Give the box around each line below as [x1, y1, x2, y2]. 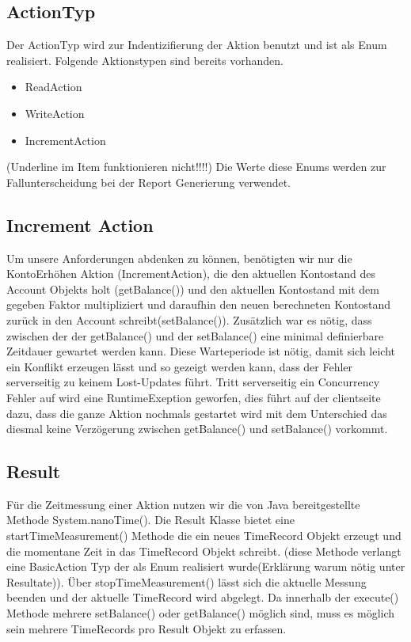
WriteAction [25, 104, 85, 121]
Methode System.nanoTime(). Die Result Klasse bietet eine [6, 511, 295, 528]
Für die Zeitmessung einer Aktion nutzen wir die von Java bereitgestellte [6, 496, 360, 512]
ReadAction [25, 78, 82, 95]
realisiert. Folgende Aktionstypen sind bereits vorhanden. [6, 51, 284, 68]
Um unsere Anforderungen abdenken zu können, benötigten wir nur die [6, 249, 352, 266]
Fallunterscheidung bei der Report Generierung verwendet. [6, 173, 291, 190]
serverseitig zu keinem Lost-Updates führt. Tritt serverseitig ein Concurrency [6, 374, 380, 390]
